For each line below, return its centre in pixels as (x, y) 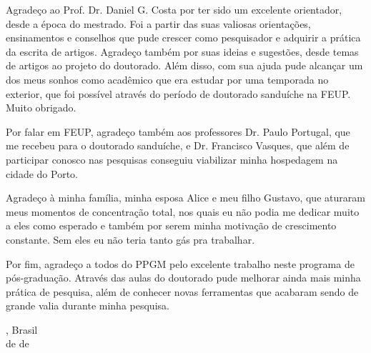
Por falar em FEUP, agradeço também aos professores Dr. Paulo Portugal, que (178, 131)
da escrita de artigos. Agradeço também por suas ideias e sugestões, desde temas (182, 51)
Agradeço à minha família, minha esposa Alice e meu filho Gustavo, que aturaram (185, 198)
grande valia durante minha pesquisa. (88, 305)
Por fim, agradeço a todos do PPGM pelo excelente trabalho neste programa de (180, 263)
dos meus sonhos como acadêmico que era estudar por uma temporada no (167, 79)
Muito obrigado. (41, 108)
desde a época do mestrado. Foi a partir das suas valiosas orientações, (158, 23)
